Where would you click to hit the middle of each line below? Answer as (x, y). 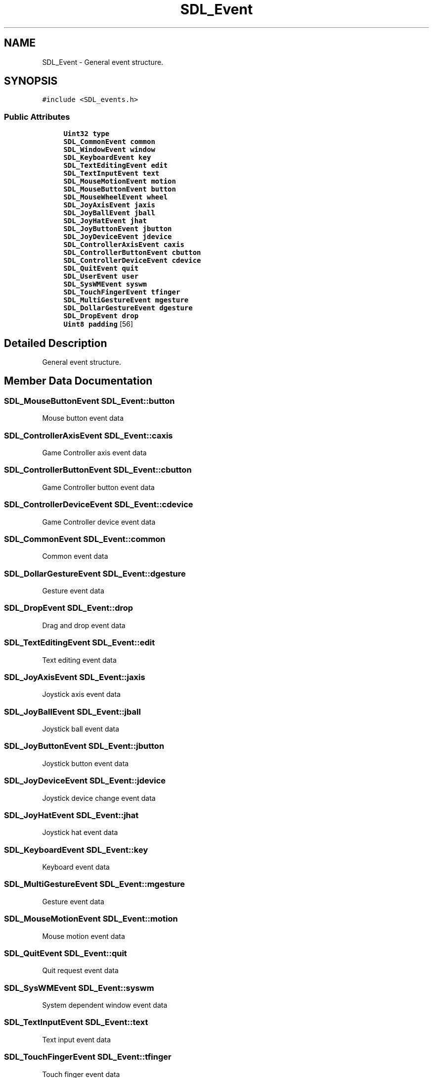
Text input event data (77, 1039)
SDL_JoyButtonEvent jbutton (118, 229)
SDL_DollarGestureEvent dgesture (128, 308)
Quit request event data (80, 971)
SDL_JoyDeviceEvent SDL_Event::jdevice (85, 781)
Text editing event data (79, 660)
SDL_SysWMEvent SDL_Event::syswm (79, 988)
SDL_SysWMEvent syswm (105, 284)
